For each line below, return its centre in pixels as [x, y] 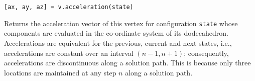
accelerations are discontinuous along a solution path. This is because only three [127, 63]
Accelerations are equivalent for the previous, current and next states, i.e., [118, 43]
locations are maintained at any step [60, 72]
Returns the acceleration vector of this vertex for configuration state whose [121, 23]
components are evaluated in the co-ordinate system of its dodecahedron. [116, 33]
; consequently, [206, 53]
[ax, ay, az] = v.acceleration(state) [69, 7]
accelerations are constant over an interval [69, 53]
